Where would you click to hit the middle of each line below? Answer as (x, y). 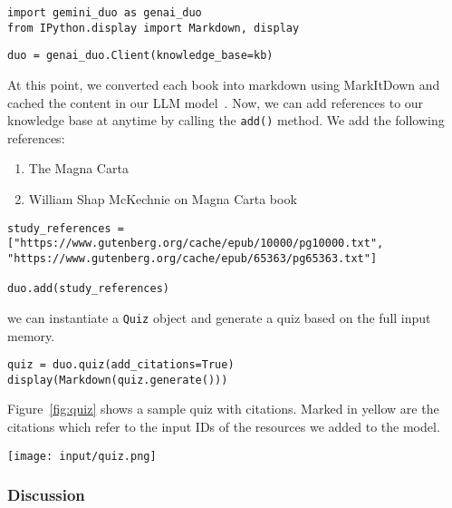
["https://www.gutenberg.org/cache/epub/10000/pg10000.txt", (196, 244)
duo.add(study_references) (88, 289)
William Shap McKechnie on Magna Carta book (163, 199)
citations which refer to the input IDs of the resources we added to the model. (224, 427)
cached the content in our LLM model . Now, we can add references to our (216, 102)
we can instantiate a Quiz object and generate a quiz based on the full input (219, 317)
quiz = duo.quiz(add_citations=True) (121, 365)
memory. (31, 335)
